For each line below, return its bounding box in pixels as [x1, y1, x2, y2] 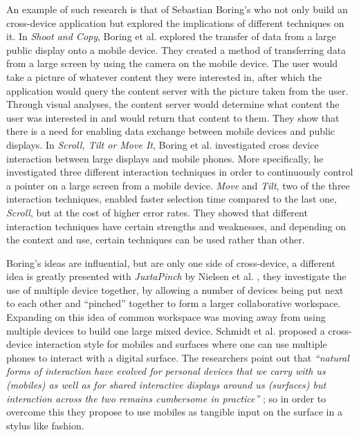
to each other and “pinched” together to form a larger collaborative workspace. [6, 296, 341, 310]
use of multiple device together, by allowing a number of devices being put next [6, 282, 344, 297]
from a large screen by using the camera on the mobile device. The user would [6, 56, 338, 71]
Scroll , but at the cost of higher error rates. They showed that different [6, 205, 308, 219]
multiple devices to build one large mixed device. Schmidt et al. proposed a [6, 323, 325, 337]
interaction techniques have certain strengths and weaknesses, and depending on [6, 218, 346, 233]
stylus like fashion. [6, 418, 84, 432]
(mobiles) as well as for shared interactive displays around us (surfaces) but [6, 378, 326, 392]
